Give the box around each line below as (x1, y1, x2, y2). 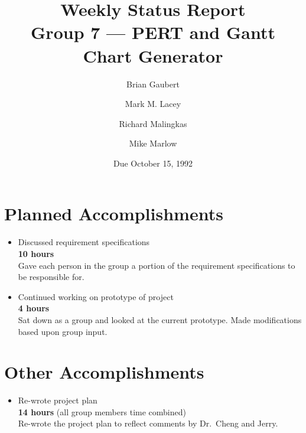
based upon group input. (18, 325, 108, 337)
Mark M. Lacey (125, 97, 181, 110)
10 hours (18, 248, 54, 259)
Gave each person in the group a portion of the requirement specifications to (18, 259, 295, 271)
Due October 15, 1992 (113, 157, 193, 169)
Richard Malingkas (119, 117, 187, 129)
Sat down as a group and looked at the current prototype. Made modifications (18, 313, 302, 325)
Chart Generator (83, 43, 223, 67)
